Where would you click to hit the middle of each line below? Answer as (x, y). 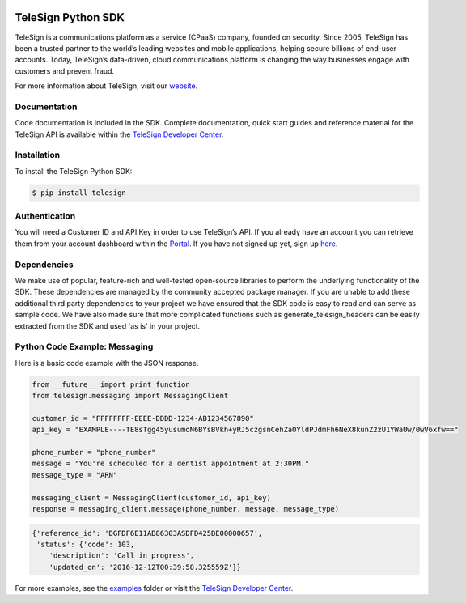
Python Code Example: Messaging (84, 346)
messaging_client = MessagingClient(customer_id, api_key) (151, 497)
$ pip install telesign (79, 193)
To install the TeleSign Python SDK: (74, 171)
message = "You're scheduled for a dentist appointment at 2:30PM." (171, 464)
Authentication (45, 216)
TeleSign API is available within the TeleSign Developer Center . (119, 134)
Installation (38, 155)
